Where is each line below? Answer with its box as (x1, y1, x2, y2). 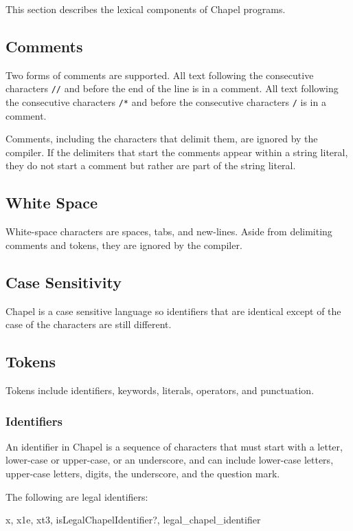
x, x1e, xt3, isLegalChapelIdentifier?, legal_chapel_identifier (5, 512, 261, 527)
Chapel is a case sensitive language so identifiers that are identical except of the (5, 303, 341, 318)
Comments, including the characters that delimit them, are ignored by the (5, 131, 318, 146)
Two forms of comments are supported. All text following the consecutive (5, 67, 314, 82)
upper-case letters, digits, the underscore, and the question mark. (5, 466, 280, 481)
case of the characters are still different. (5, 317, 172, 332)
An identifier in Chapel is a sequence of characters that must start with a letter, (5, 439, 343, 453)
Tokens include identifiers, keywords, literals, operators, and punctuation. (5, 383, 315, 398)
